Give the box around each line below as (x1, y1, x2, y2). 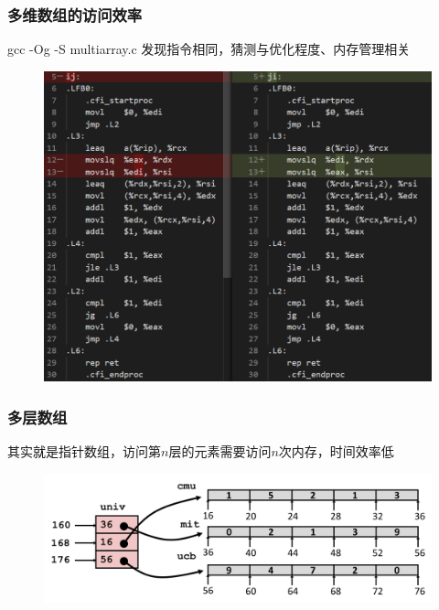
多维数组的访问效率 (7, 3, 143, 26)
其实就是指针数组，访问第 (7, 441, 161, 460)
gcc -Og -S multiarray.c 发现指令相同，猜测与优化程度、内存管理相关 (7, 39, 411, 59)
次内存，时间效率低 (278, 441, 394, 460)
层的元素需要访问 (168, 441, 272, 460)
